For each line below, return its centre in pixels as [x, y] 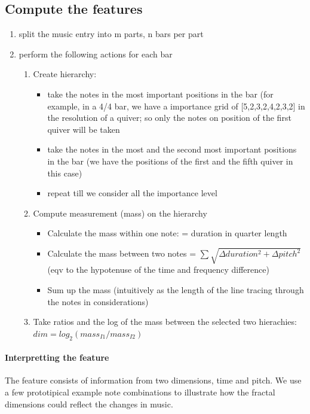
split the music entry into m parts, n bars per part [111, 34]
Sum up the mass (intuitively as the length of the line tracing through [176, 290]
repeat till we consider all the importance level [132, 193]
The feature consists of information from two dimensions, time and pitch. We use [153, 380]
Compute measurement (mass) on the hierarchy [120, 213]
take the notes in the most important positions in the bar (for [160, 94]
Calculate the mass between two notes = [122, 253]
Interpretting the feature [57, 357]
